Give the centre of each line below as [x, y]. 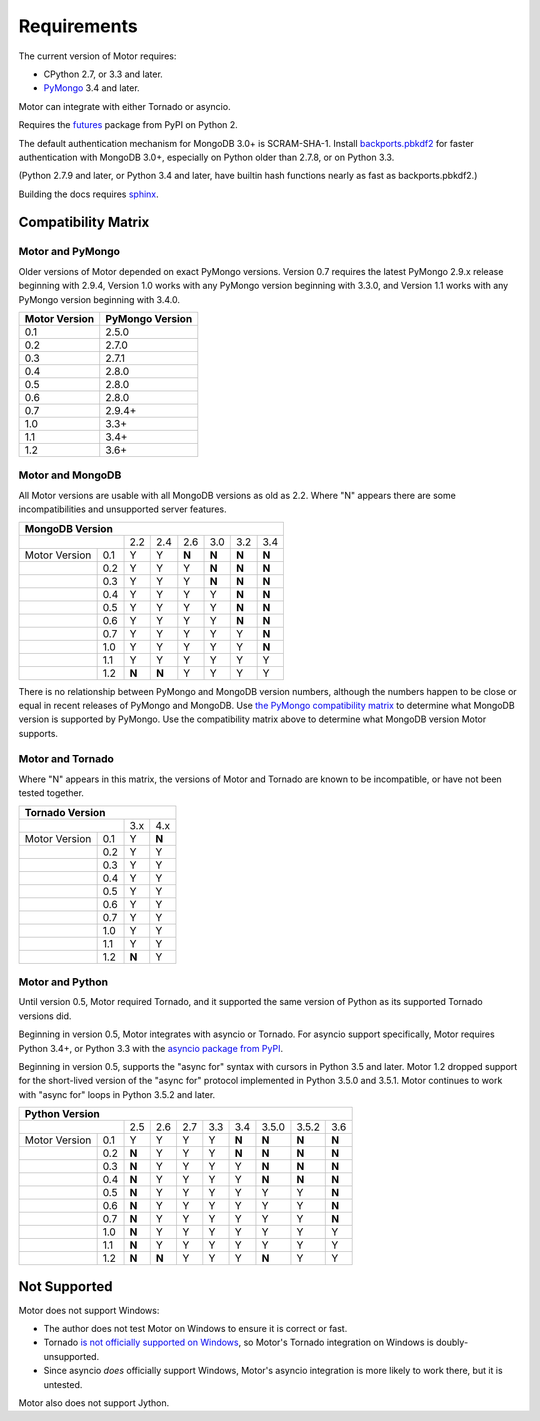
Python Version [62, 1114]
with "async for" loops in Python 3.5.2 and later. [117, 1094]
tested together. [51, 793]
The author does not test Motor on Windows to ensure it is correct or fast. [195, 1329]
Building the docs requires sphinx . [88, 194]
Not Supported [65, 1286]
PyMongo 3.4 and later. [91, 88]
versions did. [45, 1016]
